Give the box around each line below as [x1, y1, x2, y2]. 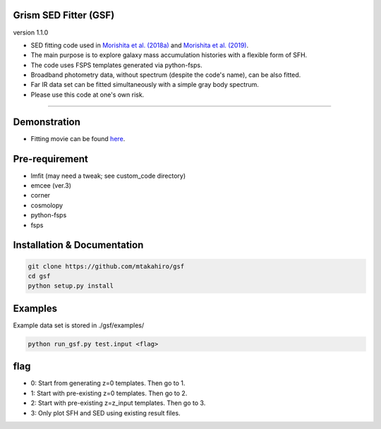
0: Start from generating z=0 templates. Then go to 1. [30, 379, 186, 387]
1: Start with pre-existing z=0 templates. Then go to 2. [30, 389, 188, 397]
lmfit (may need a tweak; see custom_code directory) [30, 171, 186, 180]
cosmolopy [30, 201, 64, 210]
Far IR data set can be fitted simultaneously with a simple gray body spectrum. [30, 80, 259, 89]
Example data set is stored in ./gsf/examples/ [13, 321, 145, 330]
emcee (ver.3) [30, 181, 72, 190]
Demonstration [13, 116, 81, 128]
